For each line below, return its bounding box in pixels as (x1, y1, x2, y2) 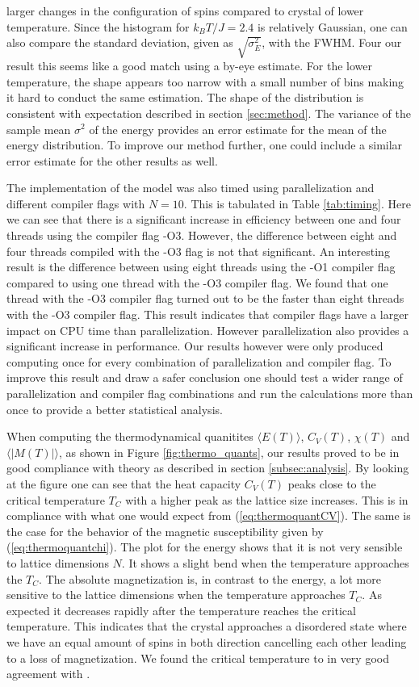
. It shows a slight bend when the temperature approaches (121, 554, 409, 571)
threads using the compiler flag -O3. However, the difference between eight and (6, 227, 397, 244)
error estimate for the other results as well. (6, 152, 218, 169)
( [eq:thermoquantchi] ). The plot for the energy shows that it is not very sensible (6, 538, 403, 555)
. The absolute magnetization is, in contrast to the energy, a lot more (39, 570, 381, 587)
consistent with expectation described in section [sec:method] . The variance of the (6, 104, 411, 121)
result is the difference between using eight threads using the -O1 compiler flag (6, 258, 396, 275)
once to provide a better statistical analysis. (6, 400, 223, 417)
